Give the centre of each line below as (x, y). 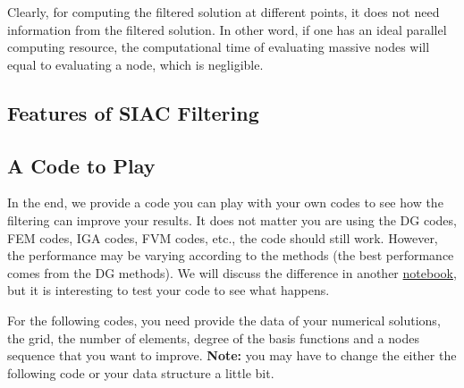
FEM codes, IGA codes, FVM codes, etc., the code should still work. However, (223, 237)
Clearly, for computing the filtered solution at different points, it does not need (224, 12)
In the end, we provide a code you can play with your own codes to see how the (225, 202)
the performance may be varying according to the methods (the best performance (231, 255)
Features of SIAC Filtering (133, 112)
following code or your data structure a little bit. (141, 372)
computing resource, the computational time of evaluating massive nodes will (219, 47)
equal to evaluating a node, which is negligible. (135, 64)
